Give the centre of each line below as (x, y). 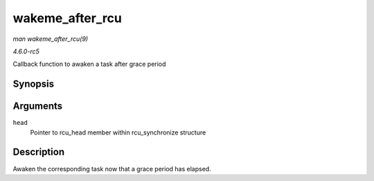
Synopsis (34, 84)
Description (39, 152)
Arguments (38, 106)
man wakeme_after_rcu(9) (51, 39)
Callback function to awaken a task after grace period (89, 64)
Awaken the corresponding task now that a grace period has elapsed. (112, 169)
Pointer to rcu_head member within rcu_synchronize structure (118, 132)
